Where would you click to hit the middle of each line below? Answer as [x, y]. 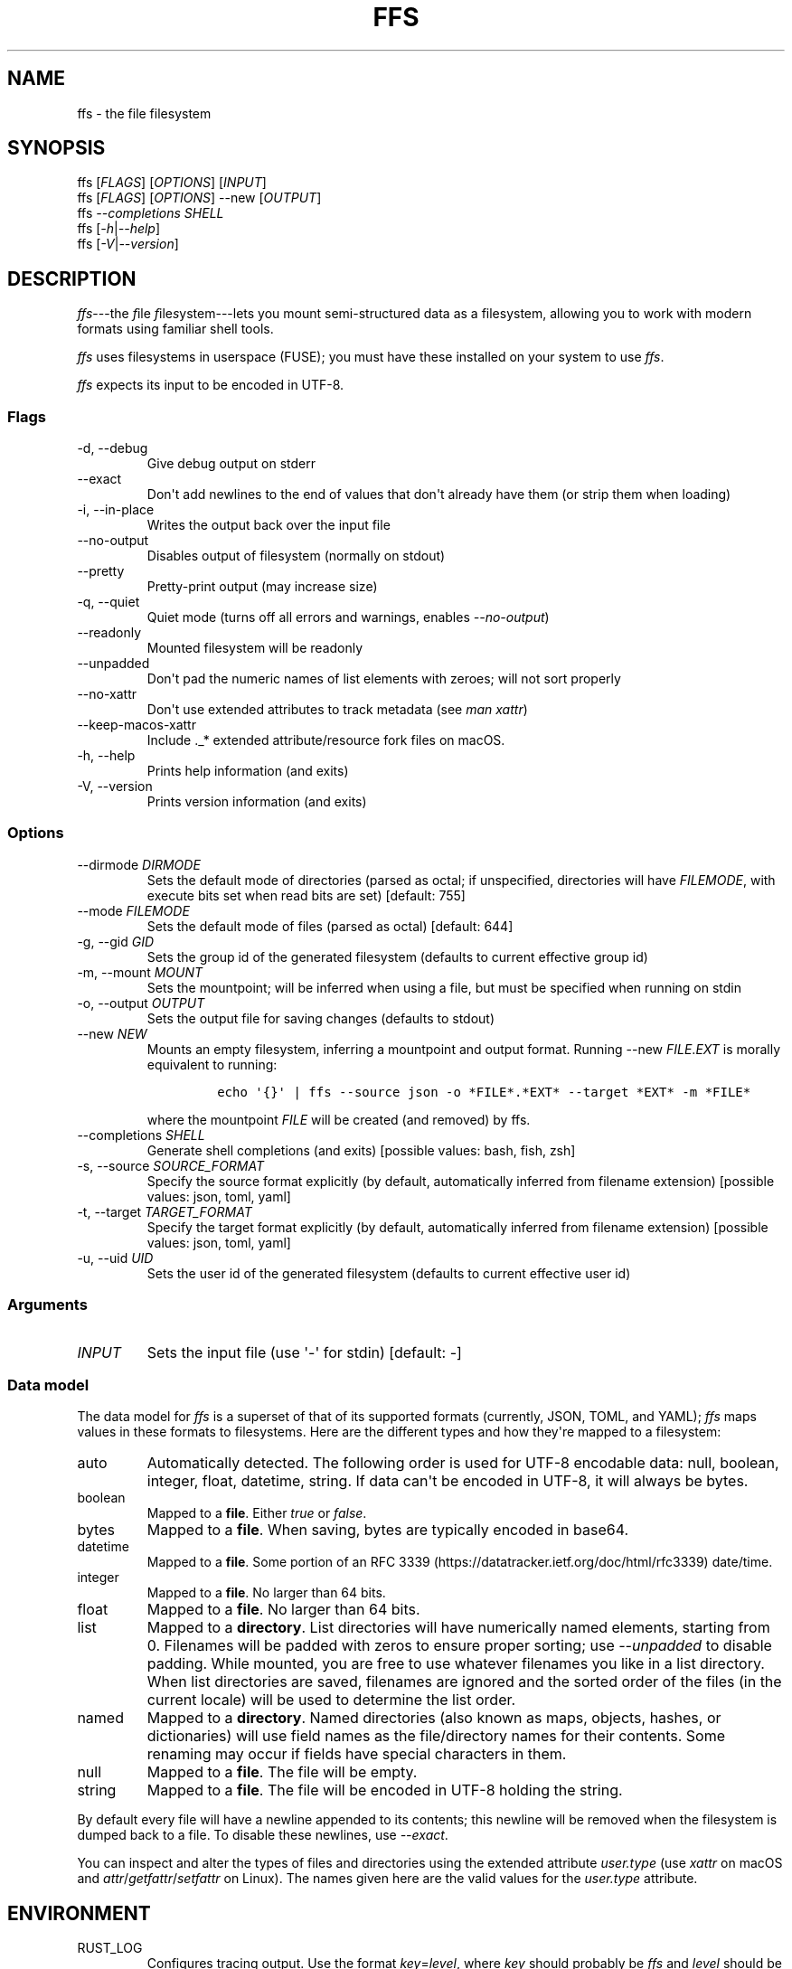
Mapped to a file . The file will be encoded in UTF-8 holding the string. [385, 1790]
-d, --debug [113, 448]
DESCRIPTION [72, 278]
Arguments [47, 1305]
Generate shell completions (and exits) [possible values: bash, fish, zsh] [361, 1150]
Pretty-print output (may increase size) [262, 587]
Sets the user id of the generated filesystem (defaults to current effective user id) [389, 1273]
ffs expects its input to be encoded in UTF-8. [211, 385]
